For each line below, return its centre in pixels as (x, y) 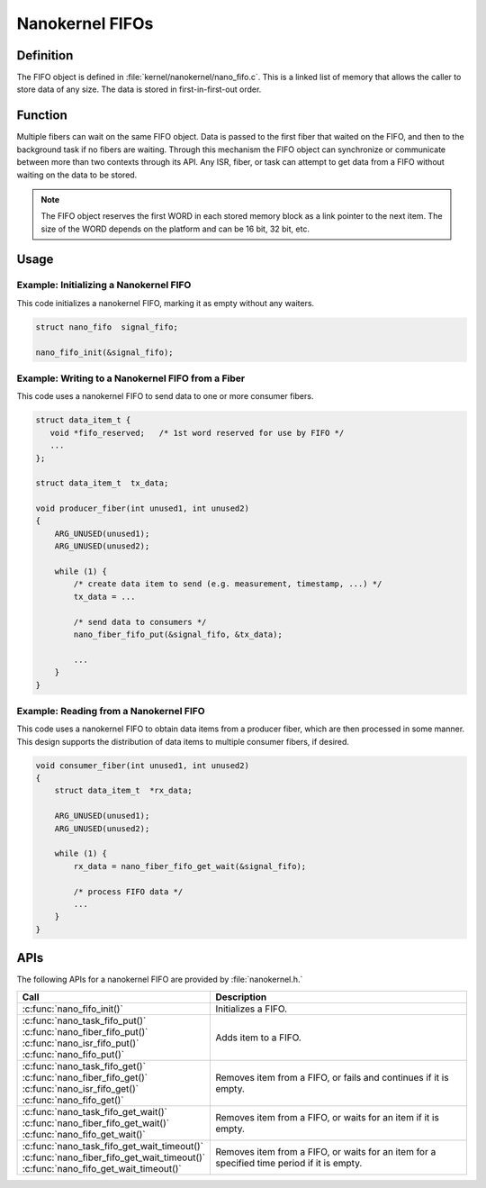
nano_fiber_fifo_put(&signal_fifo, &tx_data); (178, 634)
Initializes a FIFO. (252, 1009)
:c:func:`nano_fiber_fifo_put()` (85, 1031)
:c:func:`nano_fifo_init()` (72, 1009)
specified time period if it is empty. (289, 1163)
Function (42, 116)
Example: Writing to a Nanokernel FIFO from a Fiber (131, 378)
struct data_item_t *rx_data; (123, 791)
